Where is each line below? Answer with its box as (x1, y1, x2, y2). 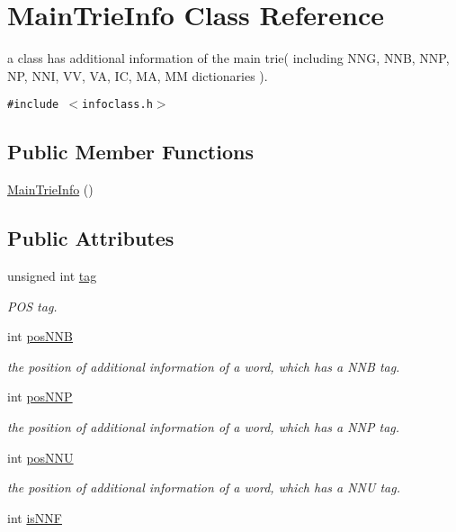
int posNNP (7, 387, 73, 406)
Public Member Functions (7, 138, 254, 166)
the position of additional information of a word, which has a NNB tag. (7, 356, 400, 375)
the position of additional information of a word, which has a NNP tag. (7, 417, 400, 436)
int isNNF (7, 508, 62, 527)
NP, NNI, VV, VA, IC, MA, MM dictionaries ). (7, 66, 268, 85)
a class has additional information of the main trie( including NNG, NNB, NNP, (7, 49, 450, 68)
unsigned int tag (7, 266, 97, 284)
